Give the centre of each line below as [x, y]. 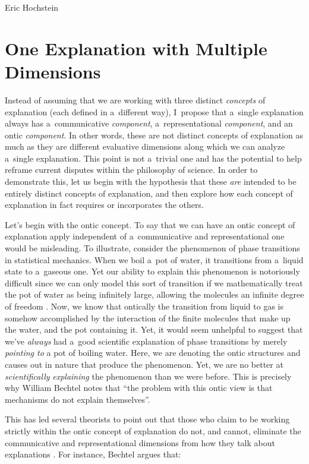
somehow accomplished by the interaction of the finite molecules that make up [148, 318]
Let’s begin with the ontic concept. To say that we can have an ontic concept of [150, 224]
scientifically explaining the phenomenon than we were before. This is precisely [148, 376]
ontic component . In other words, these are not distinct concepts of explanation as [154, 135]
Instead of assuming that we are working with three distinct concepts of [135, 100]
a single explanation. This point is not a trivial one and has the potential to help [153, 158]
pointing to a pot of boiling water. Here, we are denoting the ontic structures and [153, 353]
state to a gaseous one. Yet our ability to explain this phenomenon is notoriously [152, 271]
